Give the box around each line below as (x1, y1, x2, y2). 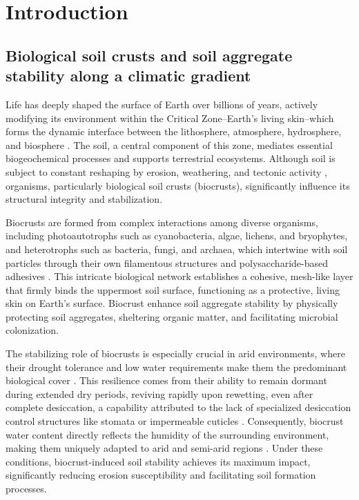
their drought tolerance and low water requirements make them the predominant (6, 359, 347, 374)
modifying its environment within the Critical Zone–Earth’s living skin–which (6, 110, 334, 125)
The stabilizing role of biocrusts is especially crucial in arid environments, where (6, 346, 345, 361)
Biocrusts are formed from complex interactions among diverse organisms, (6, 214, 318, 229)
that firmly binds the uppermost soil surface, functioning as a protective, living (6, 282, 340, 297)
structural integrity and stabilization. (6, 192, 163, 206)
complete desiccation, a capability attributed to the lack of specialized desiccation (6, 400, 351, 414)
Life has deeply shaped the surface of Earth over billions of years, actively (6, 97, 318, 111)
